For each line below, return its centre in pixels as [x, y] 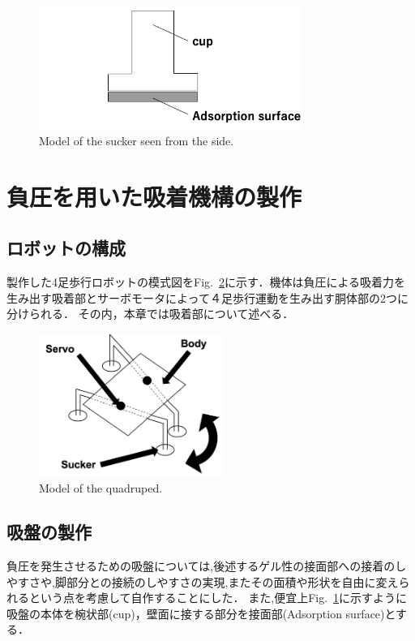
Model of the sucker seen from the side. [137, 140]
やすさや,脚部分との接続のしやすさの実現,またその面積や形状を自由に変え [203, 581]
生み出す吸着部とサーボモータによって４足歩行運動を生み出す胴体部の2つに [207, 297]
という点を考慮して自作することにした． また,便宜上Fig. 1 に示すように [218, 598]
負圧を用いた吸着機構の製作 [154, 196]
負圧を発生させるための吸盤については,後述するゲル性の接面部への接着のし [207, 566]
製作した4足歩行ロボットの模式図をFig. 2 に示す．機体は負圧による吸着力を [206, 281]
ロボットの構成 [66, 248]
